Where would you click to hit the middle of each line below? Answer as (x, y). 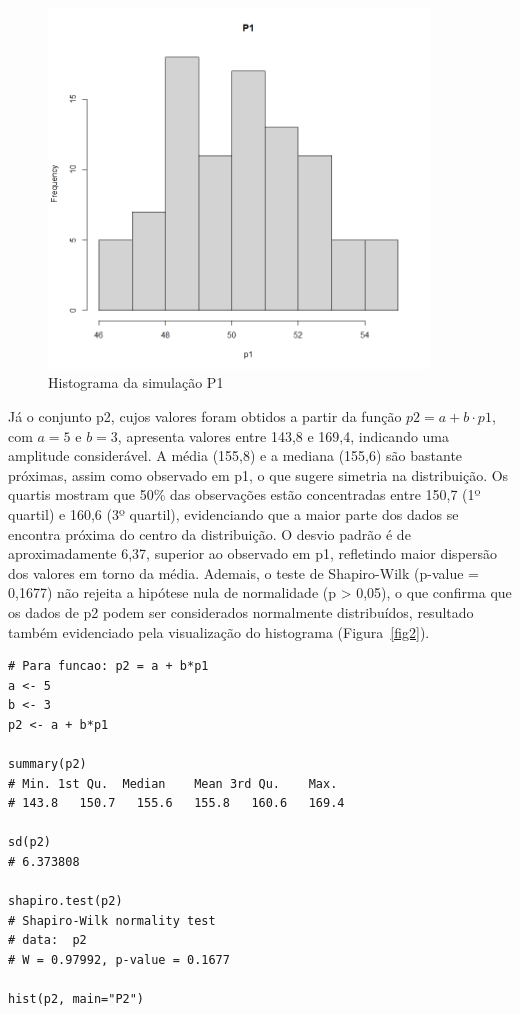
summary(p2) (47, 764)
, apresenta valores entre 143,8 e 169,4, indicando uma (283, 435)
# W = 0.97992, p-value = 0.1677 (119, 960)
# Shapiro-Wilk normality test (112, 920)
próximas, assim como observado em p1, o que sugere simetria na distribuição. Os (258, 474)
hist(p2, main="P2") (76, 999)
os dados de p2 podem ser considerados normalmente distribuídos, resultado (241, 611)
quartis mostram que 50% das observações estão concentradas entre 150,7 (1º (244, 494)
